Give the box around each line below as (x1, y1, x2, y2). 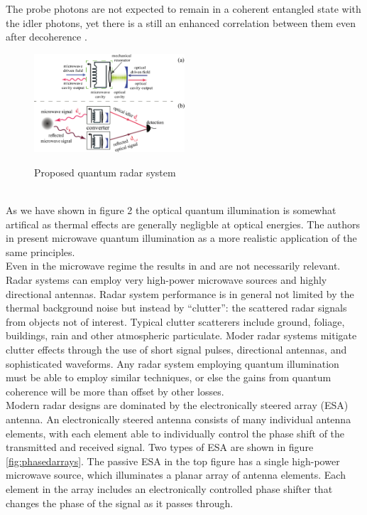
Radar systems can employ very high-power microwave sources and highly (6, 272, 327, 287)
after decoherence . (6, 29, 87, 44)
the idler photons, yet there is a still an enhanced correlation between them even (6, 15, 356, 30)
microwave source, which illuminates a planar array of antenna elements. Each (6, 467, 346, 482)
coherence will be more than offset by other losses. (6, 383, 224, 398)
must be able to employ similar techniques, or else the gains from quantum (6, 370, 332, 385)
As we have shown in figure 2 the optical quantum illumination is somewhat (6, 203, 336, 218)
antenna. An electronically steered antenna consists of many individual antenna (6, 411, 351, 426)
